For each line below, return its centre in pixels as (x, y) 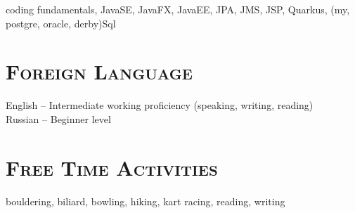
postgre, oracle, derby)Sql (61, 23)
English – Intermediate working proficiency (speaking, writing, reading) (160, 105)
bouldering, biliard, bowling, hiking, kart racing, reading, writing (146, 201)
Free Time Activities (112, 167)
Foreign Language (99, 71)
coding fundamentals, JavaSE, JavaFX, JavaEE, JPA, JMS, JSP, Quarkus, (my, (178, 9)
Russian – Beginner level (58, 118)
